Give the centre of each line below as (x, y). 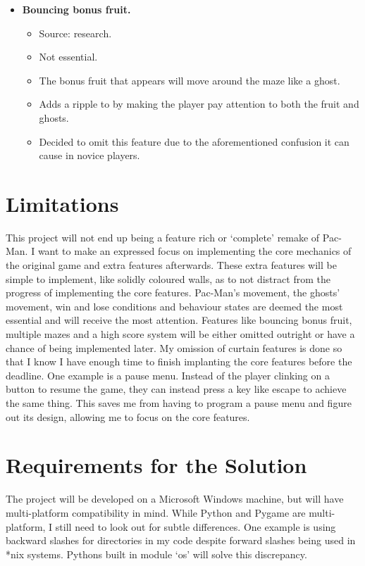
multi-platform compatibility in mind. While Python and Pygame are (156, 512)
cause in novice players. (89, 155)
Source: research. (75, 33)
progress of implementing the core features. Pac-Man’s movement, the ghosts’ (173, 293)
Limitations (62, 203)
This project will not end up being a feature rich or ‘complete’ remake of (163, 237)
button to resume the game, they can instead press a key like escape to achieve (176, 389)
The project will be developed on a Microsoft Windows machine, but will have (175, 499)
